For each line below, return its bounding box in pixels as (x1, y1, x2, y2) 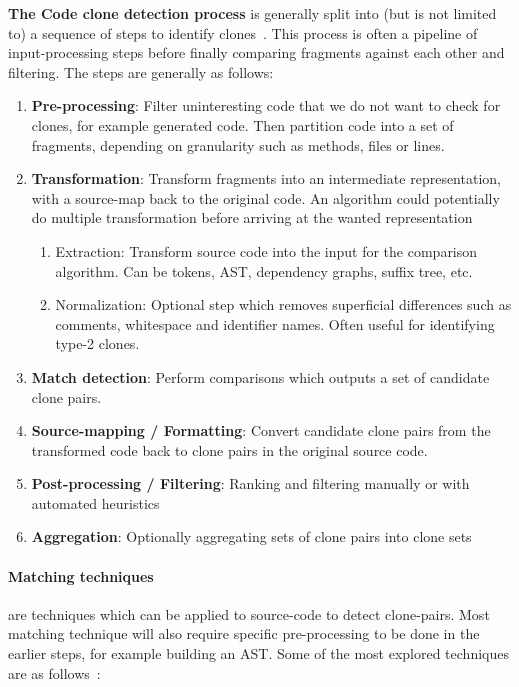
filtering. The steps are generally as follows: (8, 61, 274, 82)
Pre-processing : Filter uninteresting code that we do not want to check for (31, 95, 501, 116)
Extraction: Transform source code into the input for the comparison (55, 240, 478, 261)
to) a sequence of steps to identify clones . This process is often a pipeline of (8, 22, 478, 43)
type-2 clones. (55, 333, 140, 354)
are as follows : (8, 662, 101, 683)
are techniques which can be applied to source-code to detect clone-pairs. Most (8, 603, 490, 624)
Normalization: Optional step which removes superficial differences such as (55, 294, 512, 315)
